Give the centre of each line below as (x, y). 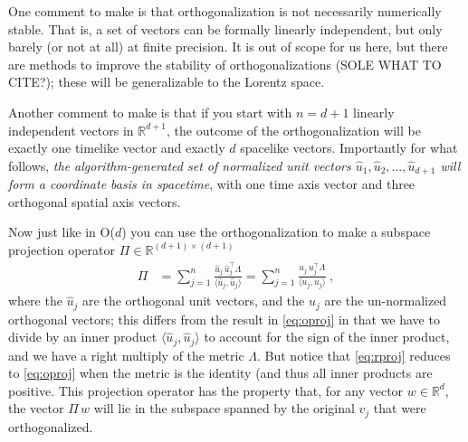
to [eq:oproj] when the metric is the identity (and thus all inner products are (220, 373)
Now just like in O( (62, 232)
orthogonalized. (51, 426)
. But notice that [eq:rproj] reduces (354, 355)
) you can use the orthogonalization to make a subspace (276, 232)
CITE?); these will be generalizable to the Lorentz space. (167, 82)
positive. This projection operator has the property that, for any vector (206, 390)
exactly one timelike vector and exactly (117, 148)
